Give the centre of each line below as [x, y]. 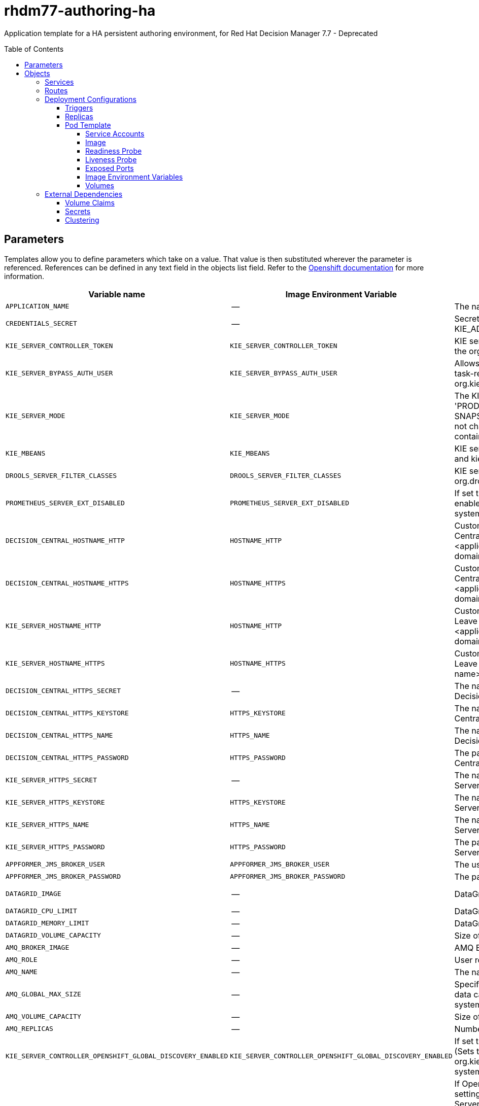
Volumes [100, 185]
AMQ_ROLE [22, 960]
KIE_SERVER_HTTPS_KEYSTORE [55, 803]
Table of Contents [34, 49]
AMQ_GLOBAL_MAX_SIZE [43, 994]
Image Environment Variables [134, 177]
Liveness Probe [111, 159]
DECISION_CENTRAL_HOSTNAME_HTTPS [67, 583]
